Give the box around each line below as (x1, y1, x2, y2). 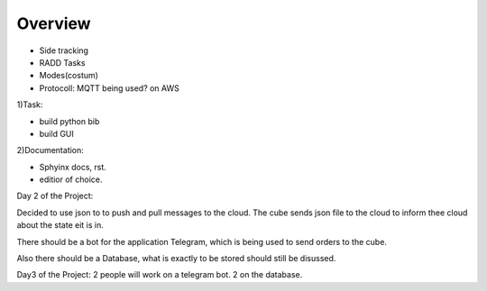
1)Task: (16, 99, 43, 110)
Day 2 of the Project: (16, 190, 94, 202)
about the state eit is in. (16, 220, 104, 231)
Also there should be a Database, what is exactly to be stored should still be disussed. (16, 253, 336, 264)
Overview (16, 14, 91, 33)
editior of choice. (39, 174, 103, 185)
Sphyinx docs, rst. (39, 161, 107, 172)
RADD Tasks (39, 57, 86, 68)
